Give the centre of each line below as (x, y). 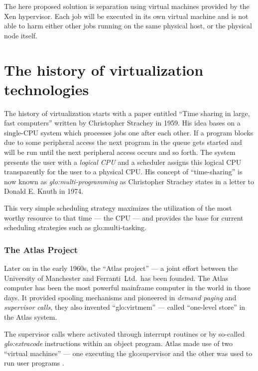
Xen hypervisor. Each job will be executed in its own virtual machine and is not (126, 16)
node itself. (21, 35)
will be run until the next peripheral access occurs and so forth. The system (120, 152)
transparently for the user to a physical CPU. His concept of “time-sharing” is (123, 172)
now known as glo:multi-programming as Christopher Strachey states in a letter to (129, 181)
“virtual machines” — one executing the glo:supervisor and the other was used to (128, 353)
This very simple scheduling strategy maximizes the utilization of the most (118, 208)
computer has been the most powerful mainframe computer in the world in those (127, 288)
